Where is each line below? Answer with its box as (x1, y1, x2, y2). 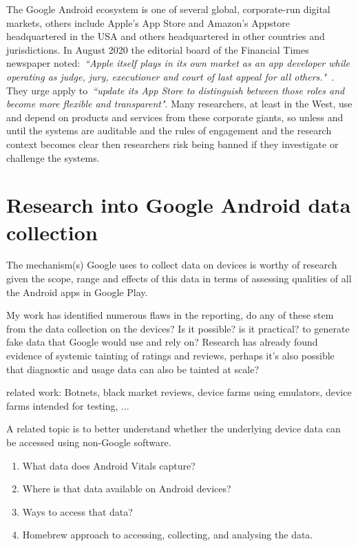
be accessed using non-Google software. (6, 434, 171, 449)
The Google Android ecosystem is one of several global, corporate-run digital (6, 2, 330, 16)
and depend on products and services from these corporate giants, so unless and (6, 109, 344, 124)
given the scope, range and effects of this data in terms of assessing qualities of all (6, 271, 352, 286)
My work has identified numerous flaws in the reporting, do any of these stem (6, 308, 334, 322)
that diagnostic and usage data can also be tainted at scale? (6, 361, 260, 376)
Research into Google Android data (6, 191, 351, 219)
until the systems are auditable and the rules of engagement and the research (6, 123, 332, 138)
